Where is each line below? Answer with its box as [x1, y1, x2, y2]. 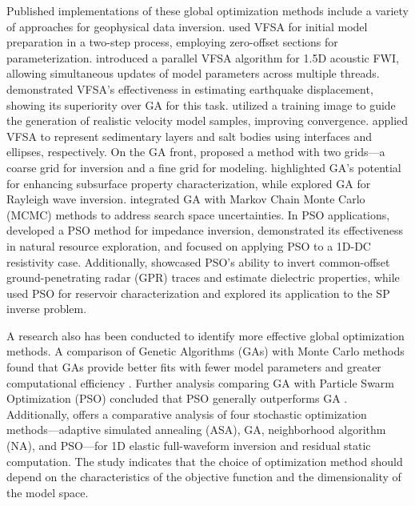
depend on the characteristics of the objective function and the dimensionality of [6, 468, 401, 485]
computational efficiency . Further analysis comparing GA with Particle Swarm [6, 374, 395, 391]
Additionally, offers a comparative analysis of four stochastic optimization [6, 405, 367, 422]
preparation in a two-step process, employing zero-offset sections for [6, 34, 338, 50]
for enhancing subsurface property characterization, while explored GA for [6, 175, 371, 191]
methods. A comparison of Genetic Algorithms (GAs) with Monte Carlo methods [6, 343, 405, 359]
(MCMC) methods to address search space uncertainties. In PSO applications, [6, 206, 390, 223]
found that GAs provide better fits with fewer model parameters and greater [6, 359, 381, 375]
